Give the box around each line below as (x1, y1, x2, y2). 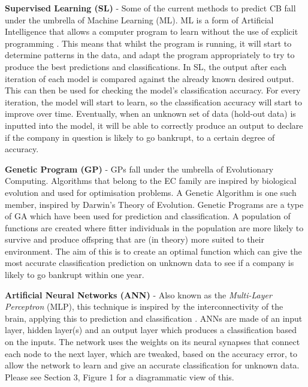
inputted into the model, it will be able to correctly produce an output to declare (5, 119, 303, 131)
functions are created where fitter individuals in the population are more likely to (5, 221, 304, 234)
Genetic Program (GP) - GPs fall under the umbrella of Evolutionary (5, 162, 274, 175)
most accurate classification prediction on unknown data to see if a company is (5, 256, 294, 269)
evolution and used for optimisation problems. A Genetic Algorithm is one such (5, 186, 297, 198)
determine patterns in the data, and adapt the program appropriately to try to (5, 49, 295, 61)
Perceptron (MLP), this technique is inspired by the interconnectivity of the (5, 300, 283, 313)
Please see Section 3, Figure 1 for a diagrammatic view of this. (5, 370, 234, 383)
